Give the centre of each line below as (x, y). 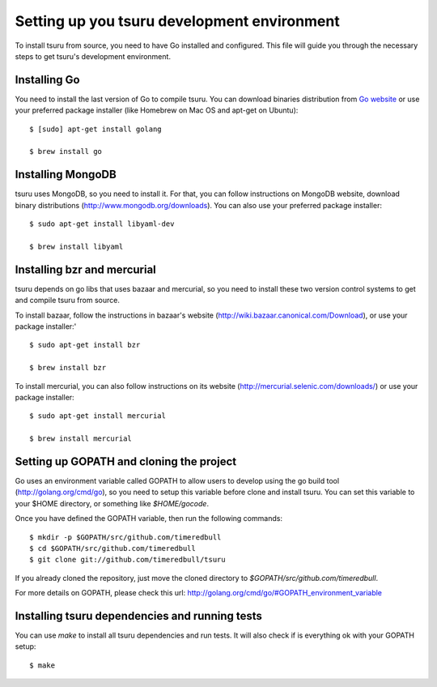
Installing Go (47, 80)
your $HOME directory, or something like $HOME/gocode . (112, 503)
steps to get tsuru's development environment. (93, 56)
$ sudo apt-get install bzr (85, 345)
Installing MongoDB (66, 175)
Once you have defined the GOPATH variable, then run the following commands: (149, 518)
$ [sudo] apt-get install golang (95, 129)
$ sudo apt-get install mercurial (98, 416)
